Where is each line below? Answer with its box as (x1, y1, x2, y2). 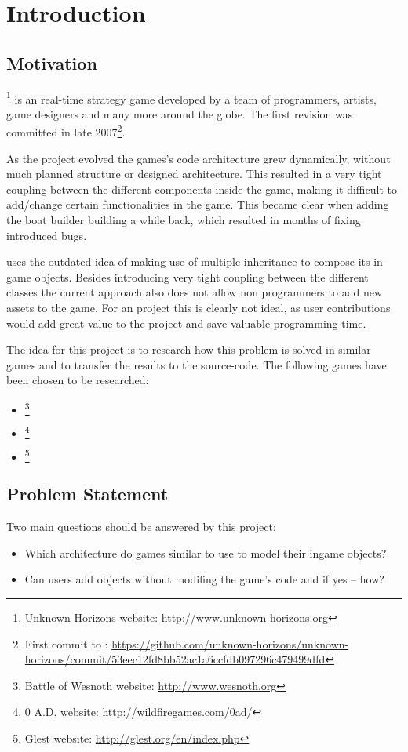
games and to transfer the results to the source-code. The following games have (6, 356, 387, 372)
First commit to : (24, 635, 108, 652)
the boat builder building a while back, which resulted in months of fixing (6, 212, 361, 228)
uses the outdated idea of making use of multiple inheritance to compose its (6, 253, 370, 270)
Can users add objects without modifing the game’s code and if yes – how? (24, 571, 384, 587)
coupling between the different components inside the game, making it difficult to (6, 180, 397, 197)
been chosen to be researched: (6, 372, 149, 388)
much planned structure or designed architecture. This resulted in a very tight (6, 165, 382, 182)
